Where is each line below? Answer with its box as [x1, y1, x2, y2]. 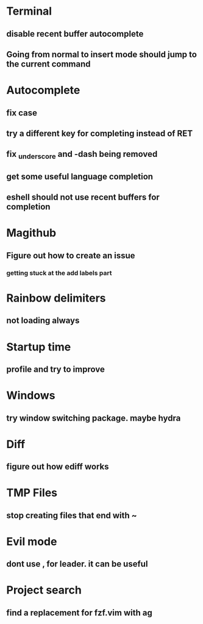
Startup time [6, 340, 71, 354]
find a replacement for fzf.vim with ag [6, 608, 152, 618]
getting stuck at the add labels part [6, 269, 112, 277]
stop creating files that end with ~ [6, 510, 137, 520]
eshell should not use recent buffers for [6, 192, 160, 203]
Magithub [6, 226, 57, 240]
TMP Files [6, 486, 58, 500]
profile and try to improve [6, 364, 105, 374]
